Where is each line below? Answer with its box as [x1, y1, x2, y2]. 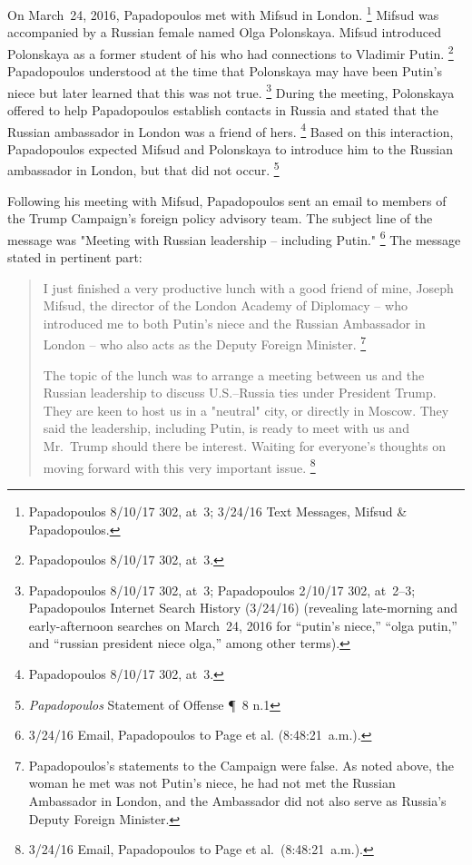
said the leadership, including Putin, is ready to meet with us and [43, 418, 409, 437]
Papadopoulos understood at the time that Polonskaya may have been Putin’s [7, 62, 442, 81]
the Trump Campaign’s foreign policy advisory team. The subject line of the [7, 209, 433, 228]
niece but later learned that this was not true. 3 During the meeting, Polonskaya [7, 80, 455, 102]
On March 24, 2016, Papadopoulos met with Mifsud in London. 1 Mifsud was [7, 3, 439, 24]
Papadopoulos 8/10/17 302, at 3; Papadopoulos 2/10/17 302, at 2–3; [28, 580, 416, 599]
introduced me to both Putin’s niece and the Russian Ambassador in [43, 313, 426, 332]
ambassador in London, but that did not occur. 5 [7, 158, 280, 180]
